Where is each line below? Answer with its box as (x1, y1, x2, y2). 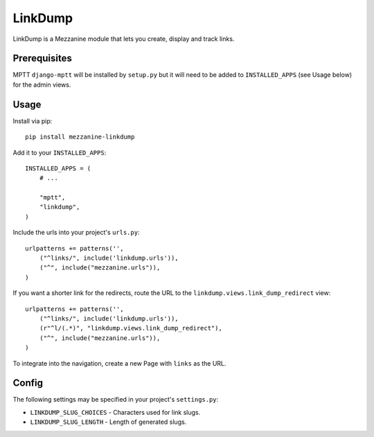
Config (12, 377, 43, 389)
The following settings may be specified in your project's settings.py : (12, 395, 219, 404)
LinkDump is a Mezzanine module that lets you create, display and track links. (12, 35, 235, 43)
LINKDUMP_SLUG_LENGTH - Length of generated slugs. (30, 418, 187, 426)
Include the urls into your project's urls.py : (12, 229, 140, 237)
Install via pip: (12, 116, 53, 125)
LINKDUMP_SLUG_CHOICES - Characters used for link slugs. (30, 408, 201, 416)
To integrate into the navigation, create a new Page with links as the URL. (12, 359, 226, 367)
